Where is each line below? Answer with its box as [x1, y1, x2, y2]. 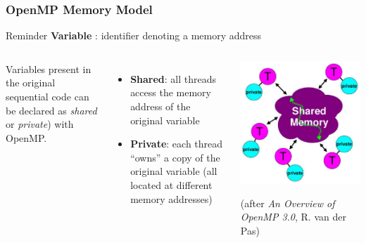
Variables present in [6, 61, 91, 76]
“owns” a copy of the [130, 150, 220, 164]
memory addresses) [130, 191, 213, 206]
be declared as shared [6, 103, 97, 117]
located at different [130, 177, 213, 192]
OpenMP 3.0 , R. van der [240, 209, 346, 224]
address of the [130, 99, 191, 113]
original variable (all [130, 164, 217, 178]
